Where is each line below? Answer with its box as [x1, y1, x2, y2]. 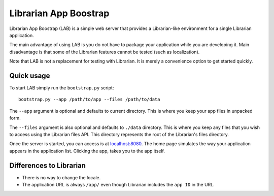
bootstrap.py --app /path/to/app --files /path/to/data [18, 96, 160, 103]
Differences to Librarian [9, 161, 86, 170]
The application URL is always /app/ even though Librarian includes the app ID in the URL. [22, 182, 215, 188]
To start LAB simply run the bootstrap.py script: [9, 85, 114, 91]
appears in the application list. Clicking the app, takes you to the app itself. [9, 148, 165, 154]
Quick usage [9, 71, 50, 80]
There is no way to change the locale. [22, 174, 101, 180]
